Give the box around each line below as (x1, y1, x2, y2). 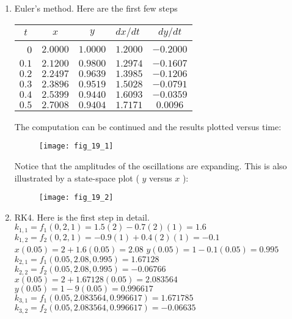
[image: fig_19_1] (38, 142, 114, 151)
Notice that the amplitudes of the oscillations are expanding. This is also (14, 159, 287, 172)
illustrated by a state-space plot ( (14, 171, 139, 184)
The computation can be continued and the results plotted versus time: (14, 120, 282, 133)
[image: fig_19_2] (38, 193, 114, 202)
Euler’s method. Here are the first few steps (14, 2, 178, 15)
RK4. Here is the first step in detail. (14, 210, 150, 223)
